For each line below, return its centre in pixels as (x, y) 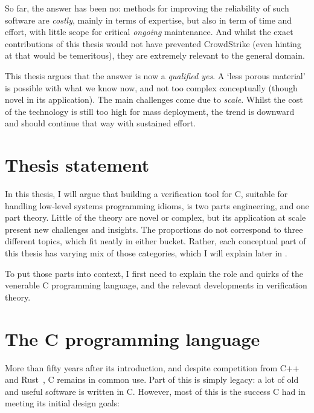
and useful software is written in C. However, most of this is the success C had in (155, 391)
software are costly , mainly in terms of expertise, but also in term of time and (149, 20)
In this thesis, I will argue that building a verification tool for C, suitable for (146, 194)
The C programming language (133, 338)
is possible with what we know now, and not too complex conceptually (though (151, 87)
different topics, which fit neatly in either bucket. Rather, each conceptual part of (155, 241)
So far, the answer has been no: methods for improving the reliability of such (147, 8)
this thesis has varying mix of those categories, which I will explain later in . (146, 253)
